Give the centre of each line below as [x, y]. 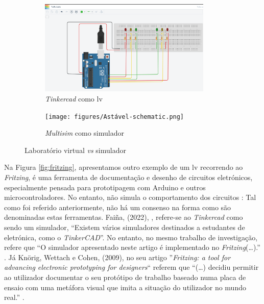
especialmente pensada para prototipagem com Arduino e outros [105, 187]
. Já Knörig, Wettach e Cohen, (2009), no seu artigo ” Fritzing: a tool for [117, 257]
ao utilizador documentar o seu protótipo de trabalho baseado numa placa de [125, 277]
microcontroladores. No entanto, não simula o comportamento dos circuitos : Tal [130, 197]
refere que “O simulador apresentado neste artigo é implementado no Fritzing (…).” [132, 247]
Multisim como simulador [85, 133]
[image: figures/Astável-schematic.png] [115, 117]
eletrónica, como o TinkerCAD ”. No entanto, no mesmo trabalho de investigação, [131, 237]
